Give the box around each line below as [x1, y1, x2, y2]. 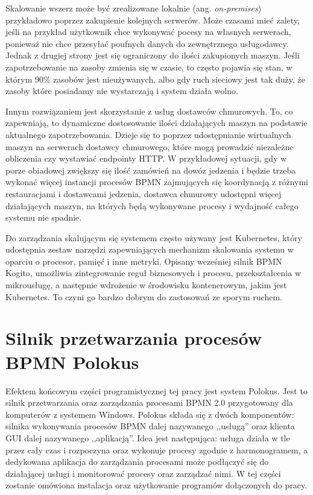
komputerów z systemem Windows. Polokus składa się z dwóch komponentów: [5, 408, 294, 420]
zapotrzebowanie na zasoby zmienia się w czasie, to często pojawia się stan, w [5, 60, 292, 73]
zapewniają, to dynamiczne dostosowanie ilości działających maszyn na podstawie [5, 116, 308, 129]
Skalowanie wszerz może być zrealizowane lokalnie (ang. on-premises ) [5, 2, 262, 14]
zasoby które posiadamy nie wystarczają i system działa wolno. [5, 84, 238, 97]
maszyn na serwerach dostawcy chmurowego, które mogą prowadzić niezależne [5, 140, 294, 153]
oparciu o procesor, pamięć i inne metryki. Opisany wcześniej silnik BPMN [5, 254, 282, 267]
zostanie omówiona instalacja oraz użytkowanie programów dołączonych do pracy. [5, 479, 308, 491]
